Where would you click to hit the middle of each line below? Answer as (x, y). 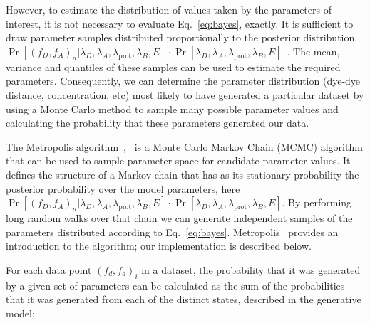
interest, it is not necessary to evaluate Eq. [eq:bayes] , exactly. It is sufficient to (180, 23)
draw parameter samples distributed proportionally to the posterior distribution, (182, 37)
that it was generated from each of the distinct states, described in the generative (184, 299)
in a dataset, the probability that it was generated (251, 269)
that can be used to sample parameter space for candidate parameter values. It (178, 160)
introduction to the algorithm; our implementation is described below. (159, 246)
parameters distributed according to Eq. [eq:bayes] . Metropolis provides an (172, 232)
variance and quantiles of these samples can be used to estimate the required (173, 67)
